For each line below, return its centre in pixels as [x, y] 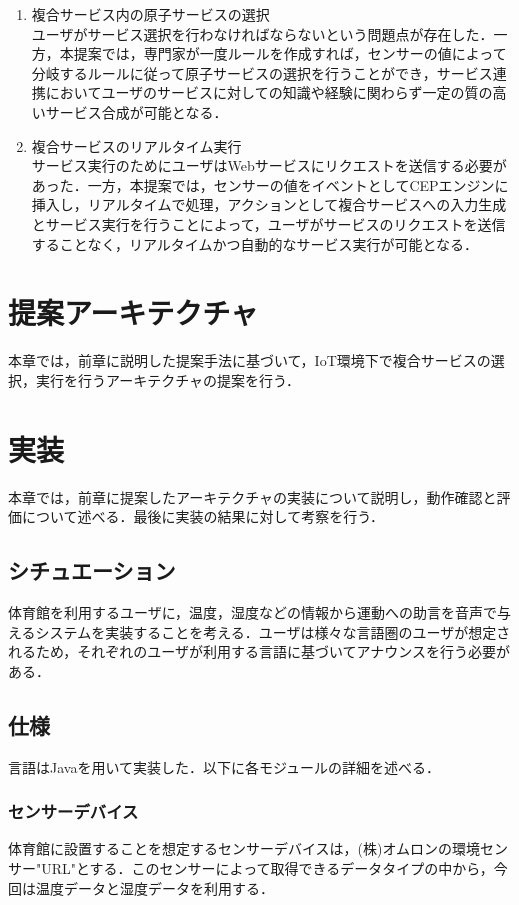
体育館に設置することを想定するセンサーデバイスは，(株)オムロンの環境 [244, 848]
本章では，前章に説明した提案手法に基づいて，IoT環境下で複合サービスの [249, 360]
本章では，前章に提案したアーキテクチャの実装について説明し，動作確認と [252, 496]
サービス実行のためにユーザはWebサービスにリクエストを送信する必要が [269, 165]
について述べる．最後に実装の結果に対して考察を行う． [203, 516]
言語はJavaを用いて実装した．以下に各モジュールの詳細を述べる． [224, 766]
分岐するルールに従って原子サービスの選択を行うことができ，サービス [262, 72]
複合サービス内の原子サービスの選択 [150, 14]
